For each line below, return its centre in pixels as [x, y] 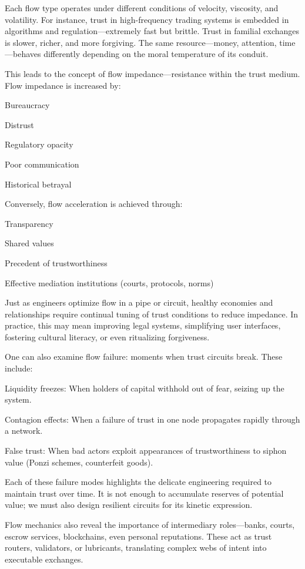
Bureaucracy [27, 105]
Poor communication [42, 164]
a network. [24, 431]
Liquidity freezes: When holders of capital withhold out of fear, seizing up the [145, 388]
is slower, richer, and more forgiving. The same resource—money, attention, [141, 42]
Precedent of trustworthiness [56, 262]
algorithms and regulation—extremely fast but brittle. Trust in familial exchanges [152, 31]
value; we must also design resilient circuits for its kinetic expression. [129, 505]
